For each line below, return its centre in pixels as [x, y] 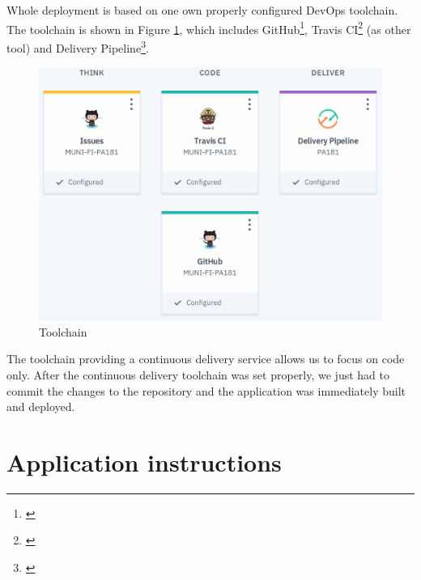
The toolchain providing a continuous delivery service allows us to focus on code [206, 359]
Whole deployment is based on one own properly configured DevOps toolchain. [202, 10]
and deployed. [41, 406]
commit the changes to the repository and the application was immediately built [206, 390]
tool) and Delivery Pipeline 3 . [78, 46]
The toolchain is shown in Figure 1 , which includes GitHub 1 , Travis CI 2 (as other [209, 28]
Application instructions [144, 461]
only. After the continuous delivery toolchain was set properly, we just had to [198, 374]
